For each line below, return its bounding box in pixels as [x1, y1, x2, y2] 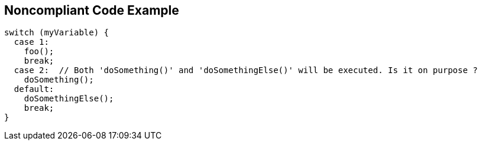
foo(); [24, 47, 54, 57]
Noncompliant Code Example [4, 3, 179, 18]
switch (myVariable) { [4, 28, 109, 38]
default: [14, 84, 54, 94]
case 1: [14, 37, 49, 47]
